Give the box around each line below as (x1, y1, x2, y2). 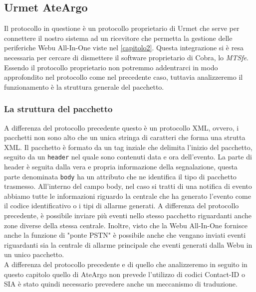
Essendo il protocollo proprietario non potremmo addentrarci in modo (4, 62, 218, 72)
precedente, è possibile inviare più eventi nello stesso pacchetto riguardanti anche (4, 210, 252, 221)
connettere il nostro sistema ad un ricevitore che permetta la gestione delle (4, 32, 233, 43)
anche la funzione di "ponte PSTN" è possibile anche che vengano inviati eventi (4, 230, 246, 240)
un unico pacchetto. (4, 249, 64, 260)
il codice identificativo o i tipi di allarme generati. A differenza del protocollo (4, 200, 239, 211)
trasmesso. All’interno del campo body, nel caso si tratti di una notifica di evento (4, 181, 252, 191)
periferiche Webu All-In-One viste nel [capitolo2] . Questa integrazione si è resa (4, 42, 244, 53)
